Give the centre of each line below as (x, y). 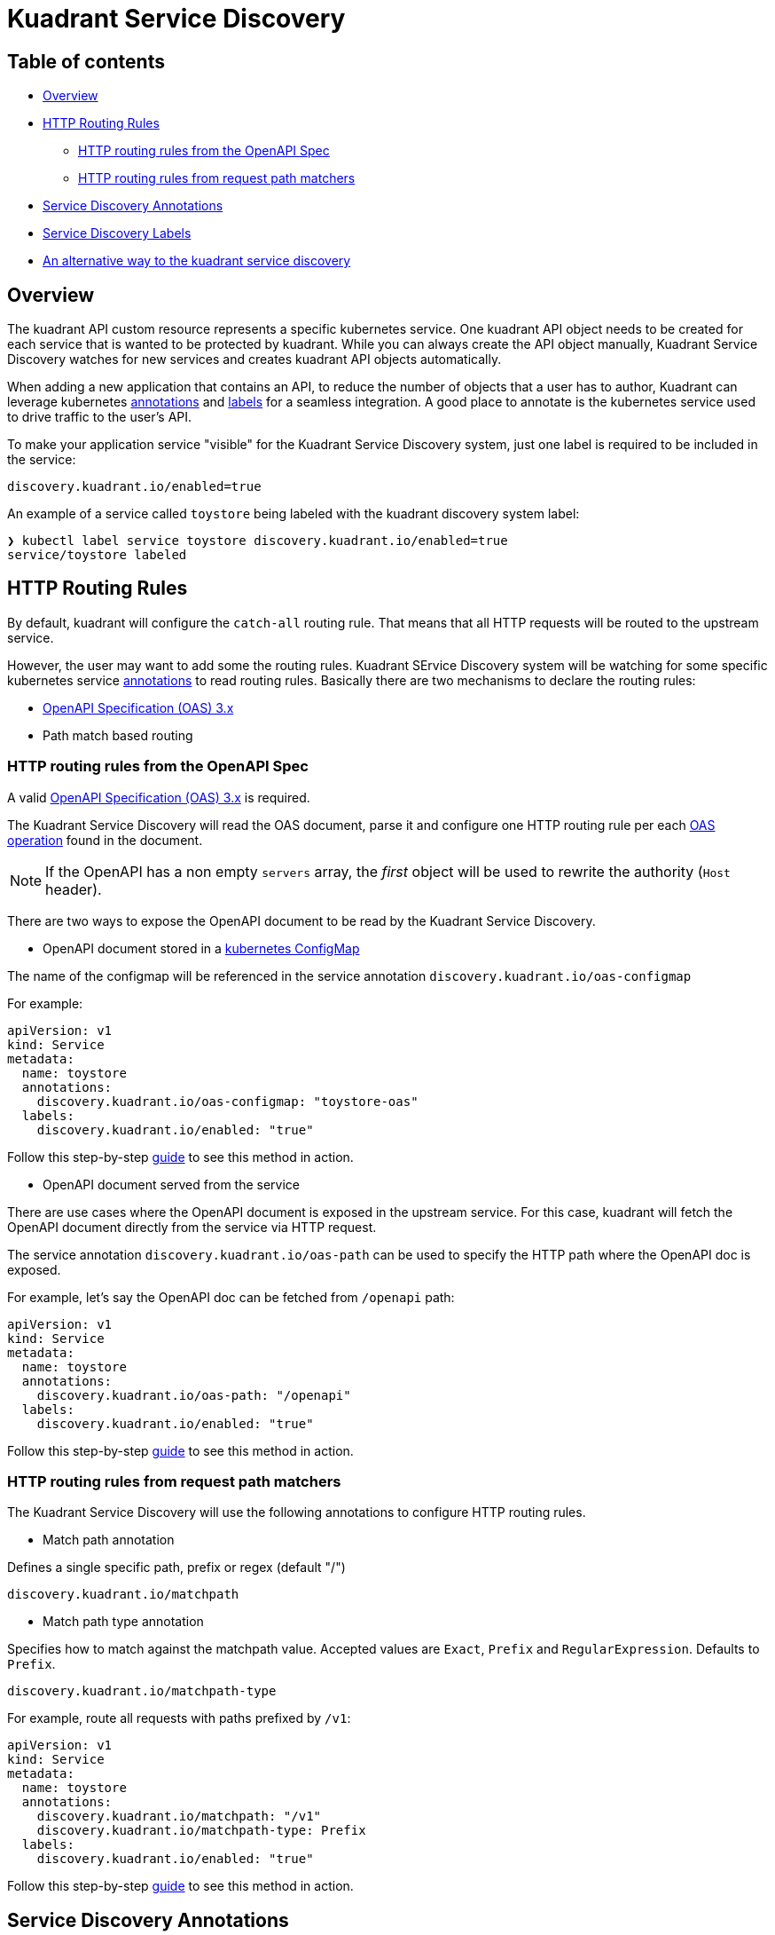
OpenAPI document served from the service (172, 1184)
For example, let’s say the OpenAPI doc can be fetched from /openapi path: (231, 1297)
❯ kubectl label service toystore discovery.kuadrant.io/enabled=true (258, 541)
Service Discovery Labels (117, 233)
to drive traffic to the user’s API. (100, 417)
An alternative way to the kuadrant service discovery (197, 261)
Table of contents (86, 61)
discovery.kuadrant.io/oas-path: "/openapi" (194, 1395)
